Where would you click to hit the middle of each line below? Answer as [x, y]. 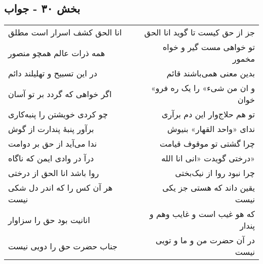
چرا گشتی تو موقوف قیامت [207, 144]
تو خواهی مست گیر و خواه [209, 47]
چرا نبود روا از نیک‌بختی [215, 173]
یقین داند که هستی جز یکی [208, 188]
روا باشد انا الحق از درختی [54, 173]
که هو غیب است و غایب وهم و [202, 214]
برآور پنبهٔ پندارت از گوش [51, 129]
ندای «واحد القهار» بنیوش [211, 129]
